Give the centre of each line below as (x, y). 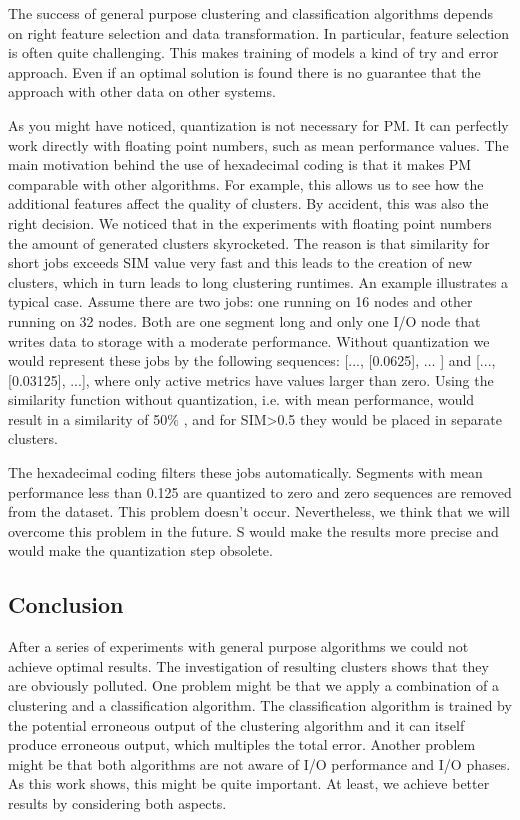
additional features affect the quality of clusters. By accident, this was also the (248, 203)
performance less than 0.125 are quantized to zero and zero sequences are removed (260, 491)
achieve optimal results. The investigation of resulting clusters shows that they (248, 665)
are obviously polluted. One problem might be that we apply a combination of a (253, 685)
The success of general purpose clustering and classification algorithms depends (250, 13)
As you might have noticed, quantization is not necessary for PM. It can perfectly (258, 124)
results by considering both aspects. (117, 802)
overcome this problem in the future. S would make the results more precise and (253, 530)
